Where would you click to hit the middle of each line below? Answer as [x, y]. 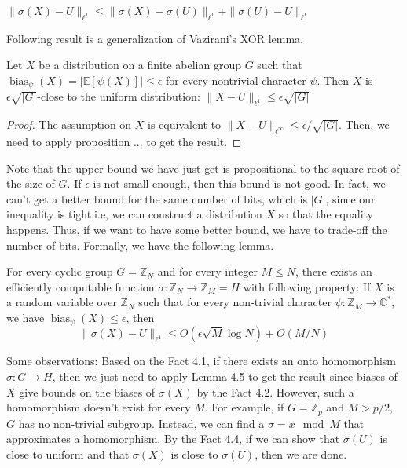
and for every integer [207, 271]
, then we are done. [301, 453]
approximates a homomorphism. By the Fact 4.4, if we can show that [173, 439]
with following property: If [307, 286]
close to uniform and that [68, 453]
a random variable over [62, 302]
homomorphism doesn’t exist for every [99, 407]
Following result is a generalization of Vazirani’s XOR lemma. [155, 38]
